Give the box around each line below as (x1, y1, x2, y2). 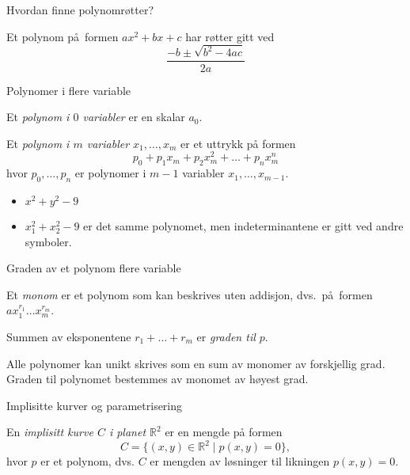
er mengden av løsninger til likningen (150, 453, 330, 469)
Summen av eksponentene (6, 328, 131, 344)
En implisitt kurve (6, 424, 93, 440)
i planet (108, 424, 146, 440)
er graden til (196, 328, 256, 344)
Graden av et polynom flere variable (6, 260, 181, 276)
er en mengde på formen (165, 424, 283, 440)
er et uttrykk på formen (180, 135, 296, 151)
